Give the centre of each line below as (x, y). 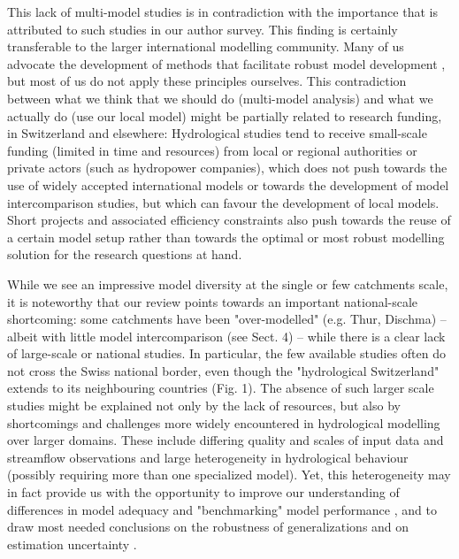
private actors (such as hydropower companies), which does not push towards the (227, 168)
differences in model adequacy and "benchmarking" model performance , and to (222, 509)
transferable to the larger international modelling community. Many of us (206, 46)
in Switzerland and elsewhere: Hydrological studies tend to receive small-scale (217, 133)
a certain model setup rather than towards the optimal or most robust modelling (226, 237)
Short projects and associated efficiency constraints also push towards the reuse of (229, 220)
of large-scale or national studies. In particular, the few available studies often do (226, 353)
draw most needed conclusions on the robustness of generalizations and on (208, 527)
